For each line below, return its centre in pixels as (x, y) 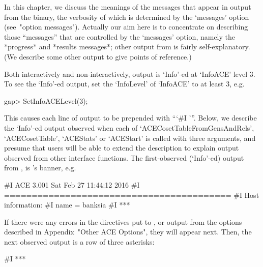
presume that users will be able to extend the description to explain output (122, 148)
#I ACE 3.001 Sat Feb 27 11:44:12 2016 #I (72, 184)
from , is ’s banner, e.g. (40, 168)
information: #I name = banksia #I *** (67, 205)
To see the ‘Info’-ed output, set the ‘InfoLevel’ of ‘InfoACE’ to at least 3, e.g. (124, 84)
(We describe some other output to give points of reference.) (98, 56)
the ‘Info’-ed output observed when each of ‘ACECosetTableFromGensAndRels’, (129, 127)
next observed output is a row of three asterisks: (79, 241)
